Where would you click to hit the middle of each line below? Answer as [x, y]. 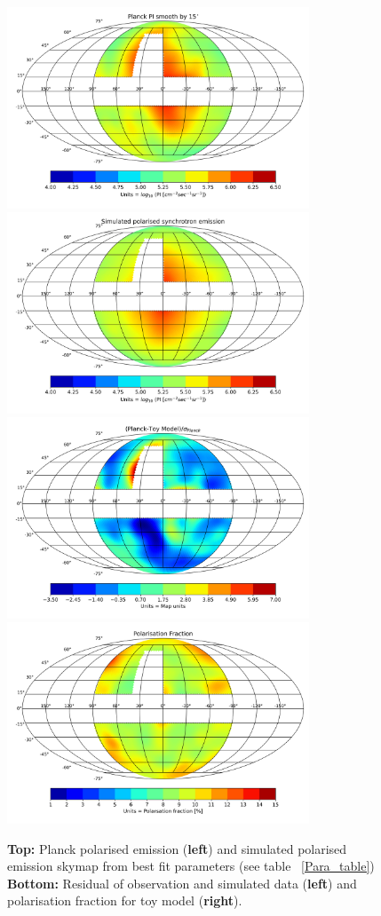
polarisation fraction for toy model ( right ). [125, 900]
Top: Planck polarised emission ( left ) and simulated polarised [177, 848]
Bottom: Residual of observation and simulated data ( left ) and [182, 883]
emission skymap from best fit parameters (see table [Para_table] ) [191, 866]
